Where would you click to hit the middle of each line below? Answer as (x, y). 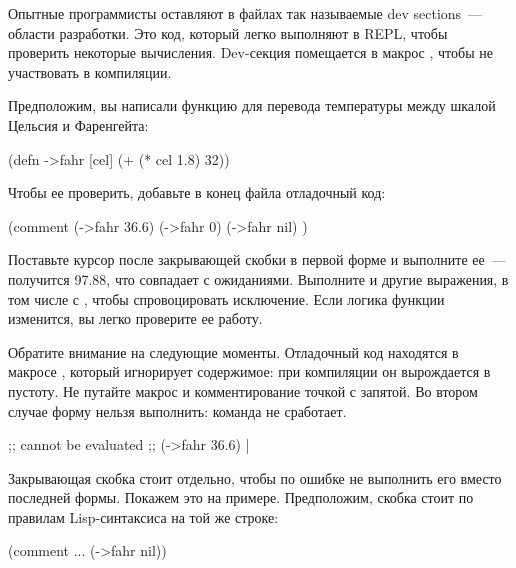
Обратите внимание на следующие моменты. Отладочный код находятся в (233, 351)
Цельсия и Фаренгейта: (78, 124)
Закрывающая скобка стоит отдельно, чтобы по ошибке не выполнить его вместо (255, 477)
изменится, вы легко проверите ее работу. (135, 318)
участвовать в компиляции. (90, 71)
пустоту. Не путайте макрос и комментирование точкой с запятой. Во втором (243, 390)
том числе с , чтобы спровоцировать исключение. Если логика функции (226, 298)
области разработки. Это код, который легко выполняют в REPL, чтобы (228, 32)
